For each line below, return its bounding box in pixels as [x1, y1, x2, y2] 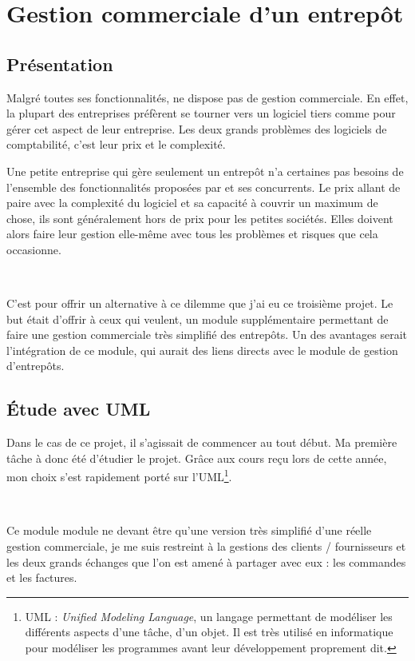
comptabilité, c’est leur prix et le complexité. [6, 136, 226, 153]
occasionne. [6, 241, 61, 257]
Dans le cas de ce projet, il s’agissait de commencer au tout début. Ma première [6, 434, 397, 451]
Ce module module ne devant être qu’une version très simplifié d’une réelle [6, 522, 372, 539]
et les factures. [6, 569, 77, 586]
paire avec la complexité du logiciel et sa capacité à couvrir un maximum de [6, 194, 378, 211]
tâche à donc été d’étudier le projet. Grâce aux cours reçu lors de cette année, [6, 449, 387, 466]
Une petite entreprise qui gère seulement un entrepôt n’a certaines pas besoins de [6, 162, 404, 179]
